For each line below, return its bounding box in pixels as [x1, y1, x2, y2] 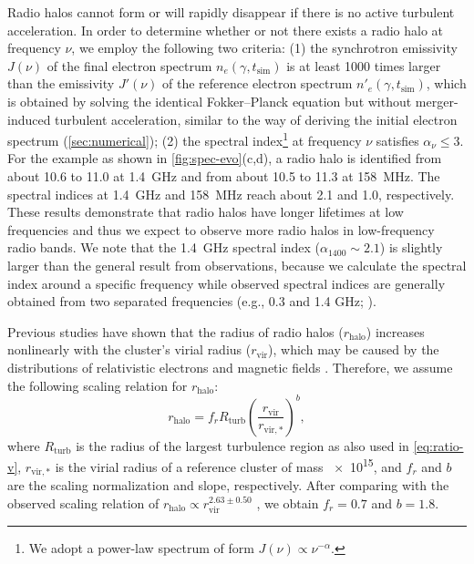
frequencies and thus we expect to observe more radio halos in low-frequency [7, 220, 435, 239]
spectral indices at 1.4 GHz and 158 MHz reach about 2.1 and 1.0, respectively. [7, 184, 455, 203]
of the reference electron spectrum [162, 74, 353, 93]
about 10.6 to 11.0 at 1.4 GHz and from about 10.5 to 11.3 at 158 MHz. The [7, 167, 440, 185]
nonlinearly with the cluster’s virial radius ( [7, 340, 252, 359]
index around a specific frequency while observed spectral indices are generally [7, 273, 446, 292]
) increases [366, 322, 425, 341]
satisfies [376, 130, 419, 149]
